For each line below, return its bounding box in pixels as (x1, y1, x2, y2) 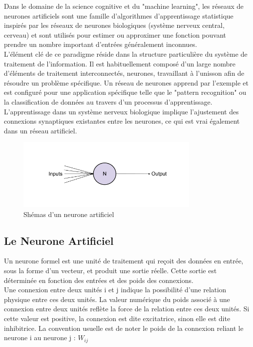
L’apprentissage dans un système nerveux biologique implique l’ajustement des (4, 106, 239, 116)
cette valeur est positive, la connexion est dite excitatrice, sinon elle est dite (4, 313, 231, 323)
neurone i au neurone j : (4, 332, 76, 343)
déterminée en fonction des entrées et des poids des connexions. (4, 275, 193, 285)
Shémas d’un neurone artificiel (23, 209, 114, 219)
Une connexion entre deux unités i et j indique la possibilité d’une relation (4, 284, 226, 295)
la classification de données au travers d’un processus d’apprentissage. (4, 96, 212, 107)
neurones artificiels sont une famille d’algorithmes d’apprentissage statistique (4, 10, 233, 21)
